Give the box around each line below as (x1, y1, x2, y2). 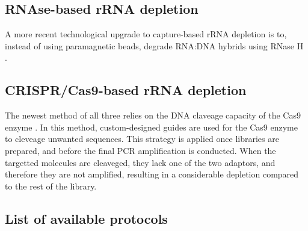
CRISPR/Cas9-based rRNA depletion (5, 81, 247, 99)
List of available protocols (5, 209, 168, 227)
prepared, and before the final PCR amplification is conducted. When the (5, 144, 276, 156)
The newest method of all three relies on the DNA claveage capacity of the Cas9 (5, 109, 301, 122)
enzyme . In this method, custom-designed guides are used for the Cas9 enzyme (5, 120, 298, 133)
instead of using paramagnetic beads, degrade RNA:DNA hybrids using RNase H (5, 39, 304, 52)
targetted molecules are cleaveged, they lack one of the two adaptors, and (5, 156, 276, 168)
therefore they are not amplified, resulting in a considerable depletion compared (5, 168, 299, 180)
